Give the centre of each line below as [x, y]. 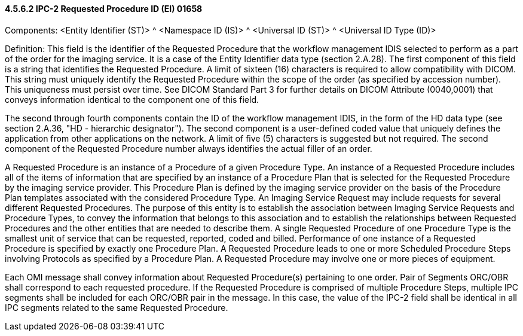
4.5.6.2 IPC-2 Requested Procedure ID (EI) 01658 [104, 9]
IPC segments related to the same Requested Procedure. [117, 307]
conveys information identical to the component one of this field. [132, 99]
